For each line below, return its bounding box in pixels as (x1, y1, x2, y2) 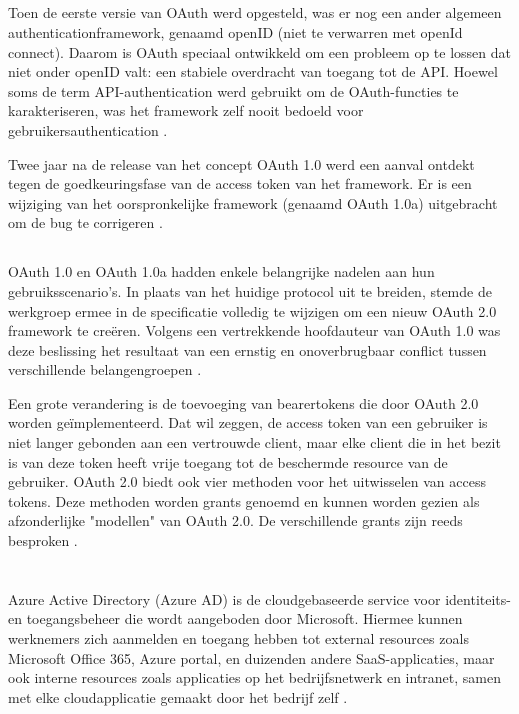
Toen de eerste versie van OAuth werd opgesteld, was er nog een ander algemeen (8, 2, 502, 23)
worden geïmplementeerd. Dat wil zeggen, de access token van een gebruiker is (8, 412, 488, 433)
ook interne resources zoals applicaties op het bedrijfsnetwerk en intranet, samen (8, 667, 502, 688)
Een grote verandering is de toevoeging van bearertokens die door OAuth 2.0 (8, 392, 479, 413)
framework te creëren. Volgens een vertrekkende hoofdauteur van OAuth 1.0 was (8, 320, 501, 341)
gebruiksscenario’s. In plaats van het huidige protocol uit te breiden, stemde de (8, 280, 492, 301)
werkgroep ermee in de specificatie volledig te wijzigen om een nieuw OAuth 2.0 (8, 300, 497, 321)
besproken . (8, 530, 78, 551)
